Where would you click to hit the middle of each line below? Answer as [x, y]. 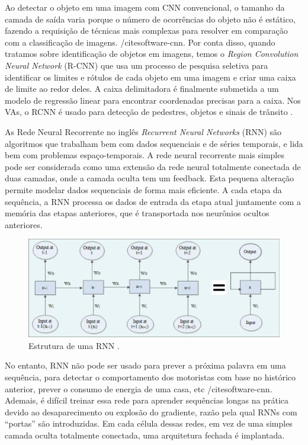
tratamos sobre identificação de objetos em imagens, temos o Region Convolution [152, 54]
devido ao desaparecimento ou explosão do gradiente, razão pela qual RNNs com [151, 412]
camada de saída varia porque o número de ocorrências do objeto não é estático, [150, 19]
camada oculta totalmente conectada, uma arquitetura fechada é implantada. [145, 435]
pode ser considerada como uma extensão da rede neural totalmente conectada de [153, 166]
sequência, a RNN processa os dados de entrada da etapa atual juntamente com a [153, 201]
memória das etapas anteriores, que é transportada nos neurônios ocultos [137, 213]
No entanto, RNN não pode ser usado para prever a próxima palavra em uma [145, 365]
